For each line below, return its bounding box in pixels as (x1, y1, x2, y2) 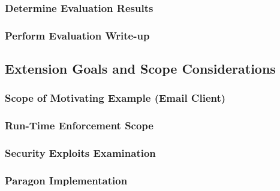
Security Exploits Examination (5, 145, 156, 160)
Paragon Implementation (5, 172, 128, 187)
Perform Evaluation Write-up (5, 28, 150, 43)
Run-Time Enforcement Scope (5, 118, 153, 133)
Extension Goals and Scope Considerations (5, 59, 276, 78)
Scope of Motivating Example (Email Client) (5, 90, 226, 105)
